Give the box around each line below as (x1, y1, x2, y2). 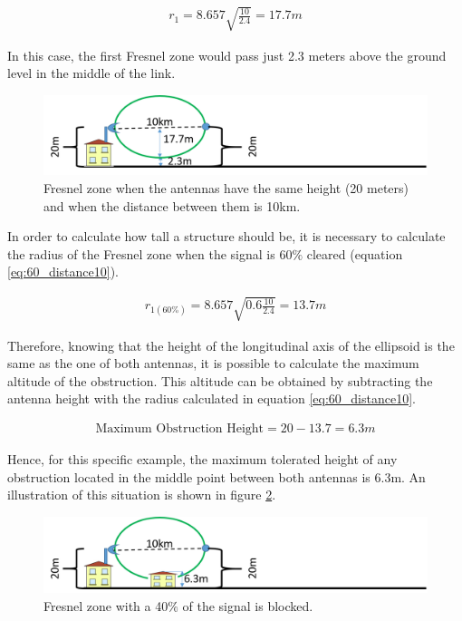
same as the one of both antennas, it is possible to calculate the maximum (7, 354, 419, 373)
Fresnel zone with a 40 (43, 596, 168, 615)
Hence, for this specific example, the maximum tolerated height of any (7, 449, 398, 468)
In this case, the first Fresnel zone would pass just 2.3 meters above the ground (7, 45, 447, 64)
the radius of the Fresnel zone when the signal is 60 (7, 244, 293, 263)
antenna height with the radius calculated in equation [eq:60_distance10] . (7, 389, 416, 408)
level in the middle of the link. (7, 63, 176, 82)
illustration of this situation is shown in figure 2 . (7, 485, 276, 504)
